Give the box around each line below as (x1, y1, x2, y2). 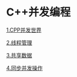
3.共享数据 (6, 51, 32, 58)
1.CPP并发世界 (6, 26, 42, 33)
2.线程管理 (6, 39, 32, 46)
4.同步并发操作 (6, 64, 43, 72)
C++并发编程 (6, 5, 71, 19)
